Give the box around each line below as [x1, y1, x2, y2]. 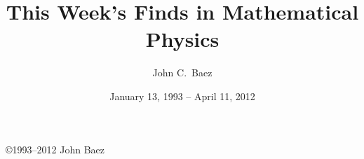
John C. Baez [152, 65, 213, 80]
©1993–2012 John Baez [6, 141, 105, 156]
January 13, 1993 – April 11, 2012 [109, 88, 255, 103]
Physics [145, 25, 220, 53]
